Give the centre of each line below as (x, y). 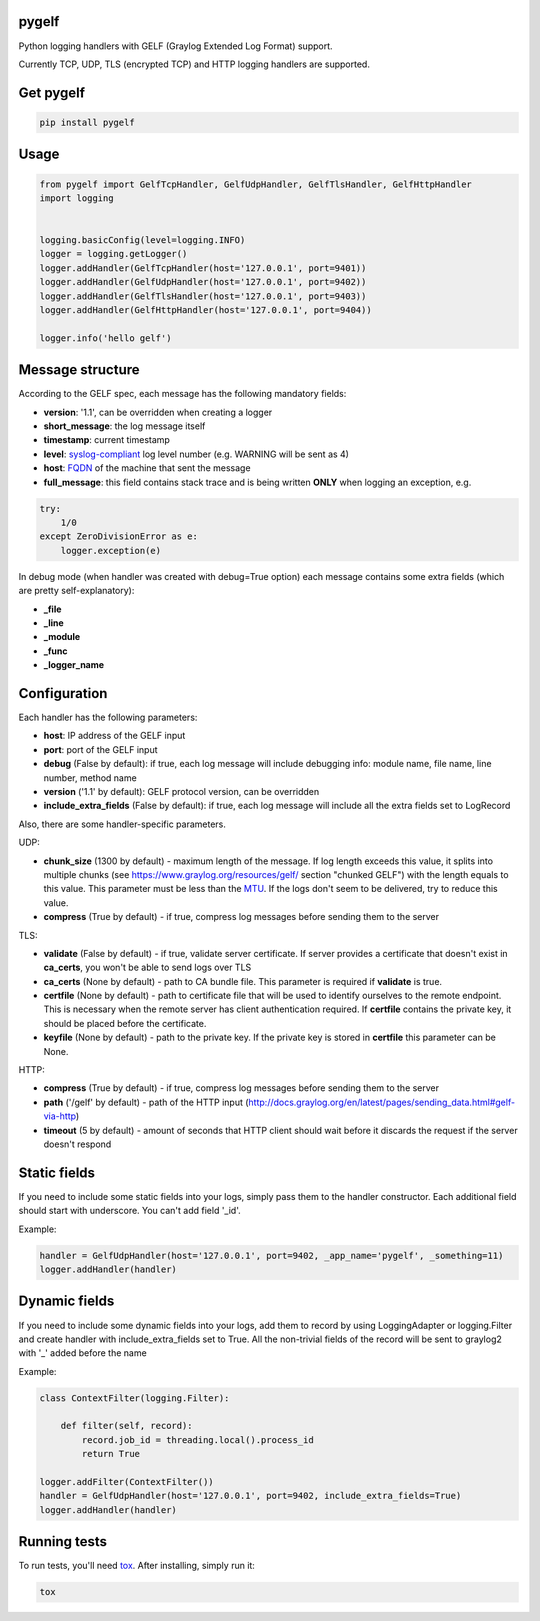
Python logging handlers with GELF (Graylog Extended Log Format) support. (176, 46)
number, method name (90, 777)
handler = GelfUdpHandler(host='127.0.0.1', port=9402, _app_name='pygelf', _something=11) (271, 1255)
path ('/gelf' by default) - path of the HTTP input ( (146, 1102)
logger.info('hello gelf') (105, 338)
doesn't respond (77, 1144)
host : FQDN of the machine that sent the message (147, 468)
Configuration (63, 693)
